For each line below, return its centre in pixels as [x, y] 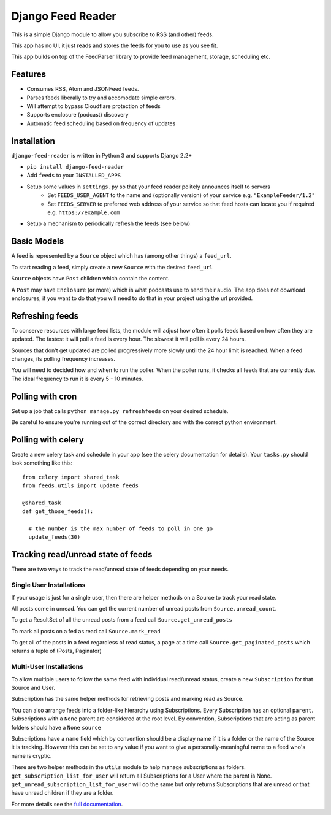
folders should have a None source [56, 727]
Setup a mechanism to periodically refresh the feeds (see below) [108, 223]
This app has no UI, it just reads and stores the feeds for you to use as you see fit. [115, 45]
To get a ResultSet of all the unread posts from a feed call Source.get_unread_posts [122, 620]
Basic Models [38, 241]
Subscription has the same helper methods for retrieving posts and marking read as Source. [127, 699]
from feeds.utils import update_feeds [81, 486]
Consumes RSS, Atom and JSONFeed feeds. [83, 89]
